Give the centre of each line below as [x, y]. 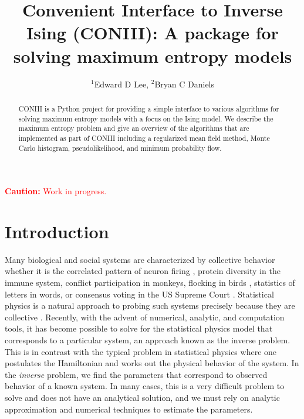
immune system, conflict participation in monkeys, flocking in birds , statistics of [150, 283]
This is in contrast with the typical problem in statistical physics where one [141, 351]
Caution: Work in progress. [56, 191]
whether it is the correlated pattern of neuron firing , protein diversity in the [143, 271]
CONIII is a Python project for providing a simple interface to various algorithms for [149, 108]
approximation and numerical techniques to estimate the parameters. [129, 409]
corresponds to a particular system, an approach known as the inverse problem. [148, 340]
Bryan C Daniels [185, 84]
